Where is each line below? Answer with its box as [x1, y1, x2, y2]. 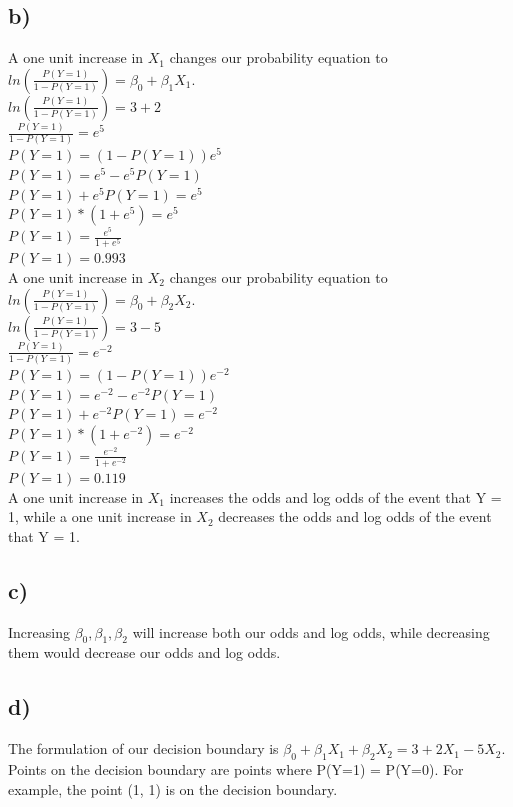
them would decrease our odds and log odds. [8, 642, 281, 663]
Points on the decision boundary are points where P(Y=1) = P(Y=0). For [8, 759, 464, 780]
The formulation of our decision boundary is [8, 738, 279, 759]
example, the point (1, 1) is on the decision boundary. [8, 778, 338, 799]
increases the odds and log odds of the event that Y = [169, 486, 502, 507]
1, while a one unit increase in [8, 506, 192, 527]
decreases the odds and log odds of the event [218, 506, 492, 527]
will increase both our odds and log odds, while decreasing [132, 621, 490, 642]
